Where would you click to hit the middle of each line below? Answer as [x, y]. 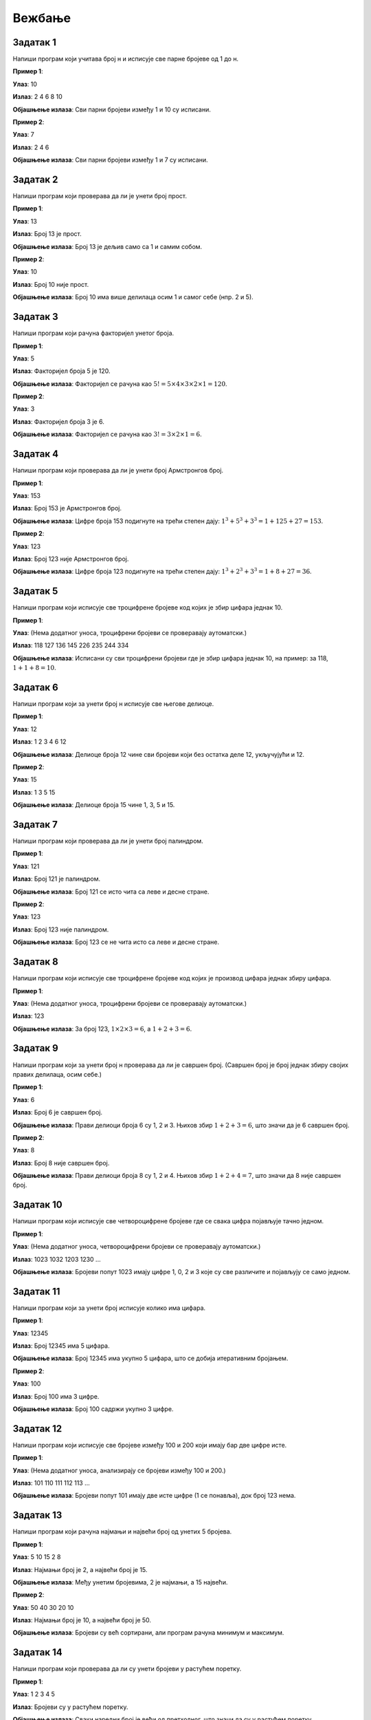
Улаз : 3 [24, 409]
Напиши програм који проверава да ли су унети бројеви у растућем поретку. [127, 1669]
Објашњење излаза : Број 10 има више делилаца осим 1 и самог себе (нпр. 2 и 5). [133, 297]
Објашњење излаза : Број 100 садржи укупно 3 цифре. [93, 1409]
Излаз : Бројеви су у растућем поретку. [70, 1707]
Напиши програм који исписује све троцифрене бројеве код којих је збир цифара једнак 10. [148, 608]
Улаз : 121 [26, 866]
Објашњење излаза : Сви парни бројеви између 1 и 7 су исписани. [111, 160]
